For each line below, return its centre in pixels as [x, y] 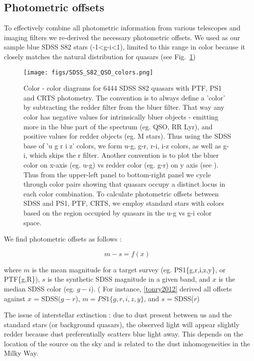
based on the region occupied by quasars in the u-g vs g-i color [118, 212]
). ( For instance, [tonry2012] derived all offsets [161, 288]
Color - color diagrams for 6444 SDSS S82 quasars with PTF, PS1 [123, 88]
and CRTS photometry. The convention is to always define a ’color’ [124, 97]
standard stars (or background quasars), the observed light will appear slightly [122, 324]
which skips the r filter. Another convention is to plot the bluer [124, 155]
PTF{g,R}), [22, 279]
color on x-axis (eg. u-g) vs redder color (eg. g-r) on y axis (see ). [121, 164]
